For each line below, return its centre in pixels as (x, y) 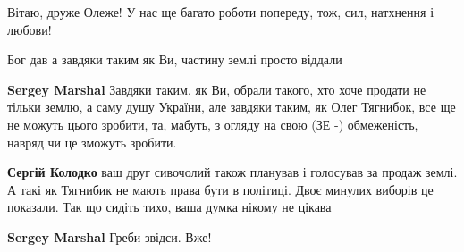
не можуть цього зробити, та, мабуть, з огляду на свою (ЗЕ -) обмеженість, (213, 124)
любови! (30, 29)
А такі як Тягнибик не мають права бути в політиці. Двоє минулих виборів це (220, 189)
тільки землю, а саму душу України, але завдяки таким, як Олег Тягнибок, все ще (232, 107)
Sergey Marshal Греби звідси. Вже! (110, 236)
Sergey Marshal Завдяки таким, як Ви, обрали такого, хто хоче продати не (217, 89)
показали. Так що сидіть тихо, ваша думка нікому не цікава (169, 207)
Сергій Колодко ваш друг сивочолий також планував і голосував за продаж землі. (232, 172)
